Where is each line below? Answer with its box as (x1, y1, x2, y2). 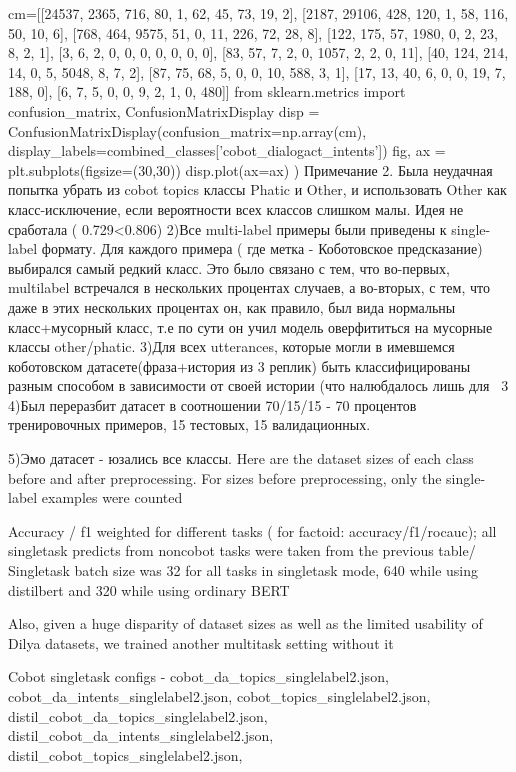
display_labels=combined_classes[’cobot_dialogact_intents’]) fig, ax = (8, 140, 446, 161)
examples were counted (41, 487, 183, 508)
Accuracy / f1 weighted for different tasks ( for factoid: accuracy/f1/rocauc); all (8, 520, 497, 541)
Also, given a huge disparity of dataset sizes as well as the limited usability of (8, 613, 483, 634)
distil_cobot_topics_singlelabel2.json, (8, 744, 243, 765)
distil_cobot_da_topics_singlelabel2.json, (8, 705, 268, 726)
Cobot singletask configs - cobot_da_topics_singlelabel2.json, (8, 666, 389, 687)
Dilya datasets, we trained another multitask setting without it (8, 632, 394, 653)
